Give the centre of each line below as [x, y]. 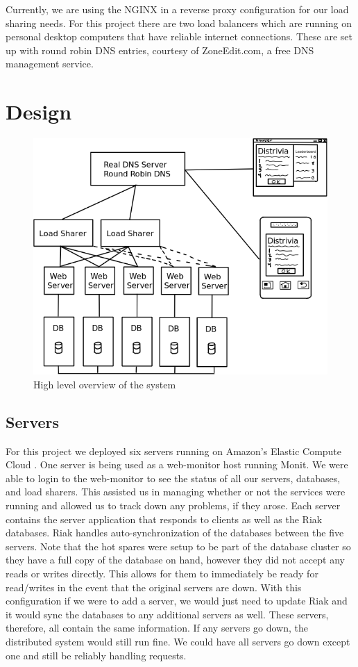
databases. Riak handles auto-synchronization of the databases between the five [175, 533]
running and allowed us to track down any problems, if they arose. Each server [173, 505]
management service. [50, 64]
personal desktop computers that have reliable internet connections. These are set [179, 36]
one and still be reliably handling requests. [96, 655]
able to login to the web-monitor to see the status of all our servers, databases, [173, 478]
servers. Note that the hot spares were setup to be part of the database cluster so [178, 546]
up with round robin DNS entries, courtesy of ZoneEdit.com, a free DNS [160, 50]
